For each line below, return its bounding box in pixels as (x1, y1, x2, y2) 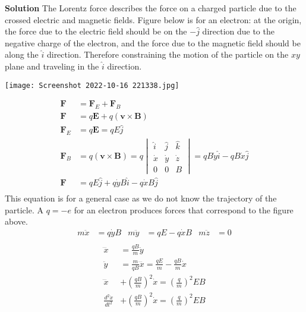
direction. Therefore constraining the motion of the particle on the (46, 48, 289, 61)
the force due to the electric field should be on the (5, 25, 187, 37)
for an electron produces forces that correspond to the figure (74, 203, 294, 216)
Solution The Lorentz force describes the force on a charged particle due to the (5, 2, 296, 14)
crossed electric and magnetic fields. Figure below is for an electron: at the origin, (5, 13, 302, 26)
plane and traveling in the (5, 59, 99, 72)
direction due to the (202, 25, 275, 37)
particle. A (5, 203, 43, 216)
